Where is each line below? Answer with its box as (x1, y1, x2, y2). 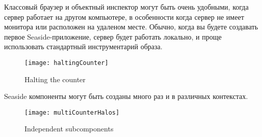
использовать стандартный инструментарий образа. (4, 41, 163, 52)
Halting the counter (24, 74, 86, 84)
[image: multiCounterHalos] (24, 109, 120, 116)
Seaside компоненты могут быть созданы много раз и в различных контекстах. (4, 91, 248, 101)
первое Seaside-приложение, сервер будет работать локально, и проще (4, 31, 222, 42)
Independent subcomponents (24, 123, 114, 134)
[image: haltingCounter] (24, 59, 109, 66)
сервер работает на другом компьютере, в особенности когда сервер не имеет (4, 11, 244, 22)
